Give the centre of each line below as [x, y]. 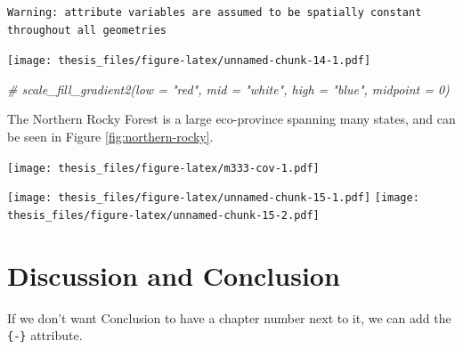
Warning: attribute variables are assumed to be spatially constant [215, 12]
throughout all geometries [87, 30]
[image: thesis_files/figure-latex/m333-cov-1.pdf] [163, 168]
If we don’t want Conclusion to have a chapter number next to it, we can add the [229, 317]
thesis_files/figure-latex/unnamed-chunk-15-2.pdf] [163, 215]
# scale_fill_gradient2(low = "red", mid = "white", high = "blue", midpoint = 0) [228, 89]
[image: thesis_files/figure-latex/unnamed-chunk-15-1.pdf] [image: [213, 198]
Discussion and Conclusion [174, 275]
